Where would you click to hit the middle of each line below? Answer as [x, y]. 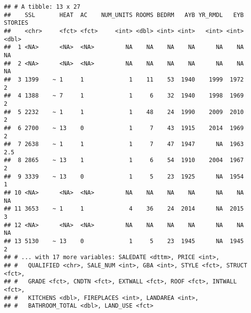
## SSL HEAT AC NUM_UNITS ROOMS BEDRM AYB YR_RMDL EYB [124, 15]
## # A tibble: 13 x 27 [42, 7]
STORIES [16, 23]
